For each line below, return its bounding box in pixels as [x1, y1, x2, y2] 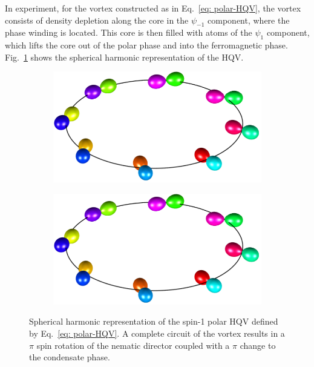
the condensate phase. [29, 351, 110, 363]
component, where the [208, 13, 290, 26]
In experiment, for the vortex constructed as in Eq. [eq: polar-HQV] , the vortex [5, 2, 301, 14]
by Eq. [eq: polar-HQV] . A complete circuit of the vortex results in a [29, 326, 285, 339]
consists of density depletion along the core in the [5, 13, 189, 26]
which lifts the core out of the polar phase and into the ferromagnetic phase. [5, 39, 288, 51]
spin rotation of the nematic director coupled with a [36, 339, 230, 351]
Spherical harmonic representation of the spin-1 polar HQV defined [29, 315, 278, 328]
